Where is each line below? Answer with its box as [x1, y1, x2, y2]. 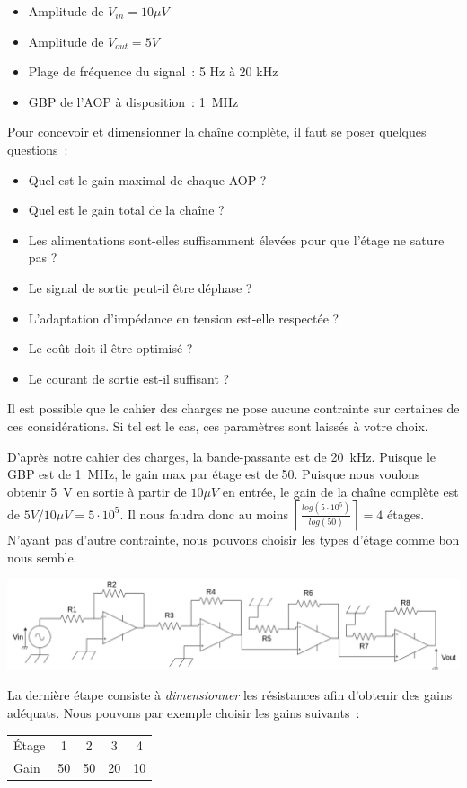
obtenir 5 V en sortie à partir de [7, 482, 187, 500]
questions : [7, 139, 68, 158]
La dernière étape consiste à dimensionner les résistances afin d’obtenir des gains [7, 686, 453, 704]
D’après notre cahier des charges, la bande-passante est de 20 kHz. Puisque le [7, 447, 436, 465]
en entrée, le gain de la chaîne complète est [222, 482, 459, 500]
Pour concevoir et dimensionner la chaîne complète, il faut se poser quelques [7, 122, 427, 141]
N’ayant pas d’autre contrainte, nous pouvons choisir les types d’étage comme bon [7, 530, 460, 549]
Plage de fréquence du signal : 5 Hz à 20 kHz [28, 62, 278, 81]
